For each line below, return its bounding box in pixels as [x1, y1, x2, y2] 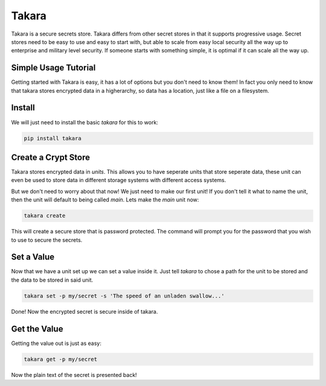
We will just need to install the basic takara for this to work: [11, 118, 158, 126]
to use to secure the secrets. [11, 236, 83, 244]
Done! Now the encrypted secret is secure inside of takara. [11, 308, 158, 315]
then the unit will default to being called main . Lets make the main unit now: [11, 196, 199, 203]
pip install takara [24, 134, 81, 142]
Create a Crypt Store [11, 152, 91, 162]
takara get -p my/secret [24, 356, 98, 362]
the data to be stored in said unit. [11, 276, 94, 283]
